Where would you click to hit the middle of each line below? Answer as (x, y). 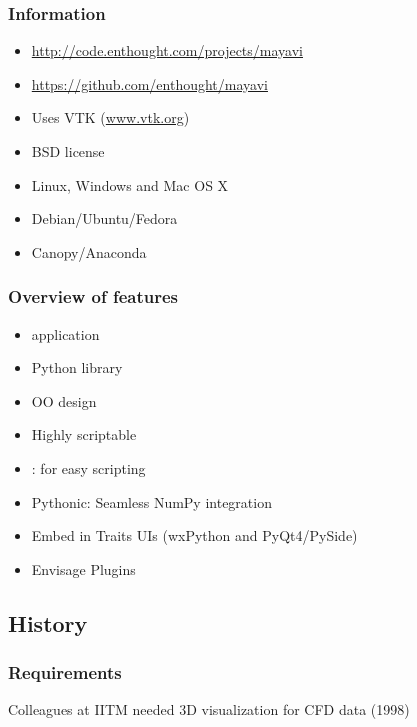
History (48, 622)
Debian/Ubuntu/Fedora (104, 218)
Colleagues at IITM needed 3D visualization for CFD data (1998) (209, 709)
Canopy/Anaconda (89, 251)
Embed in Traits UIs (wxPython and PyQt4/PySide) (194, 535)
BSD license (68, 151)
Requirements (65, 672)
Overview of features (93, 296)
